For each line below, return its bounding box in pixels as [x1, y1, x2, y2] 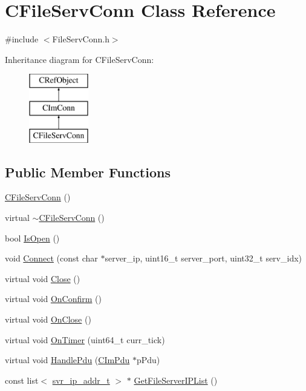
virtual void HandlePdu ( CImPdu [5, 353, 130, 366]
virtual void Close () [5, 272, 80, 284]
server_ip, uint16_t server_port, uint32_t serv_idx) [105, 252, 302, 264]
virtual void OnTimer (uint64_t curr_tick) [5, 333, 165, 346]
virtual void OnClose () [5, 313, 91, 326]
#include [5, 33, 39, 45]
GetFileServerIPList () [134, 373, 218, 386]
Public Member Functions [5, 162, 171, 181]
